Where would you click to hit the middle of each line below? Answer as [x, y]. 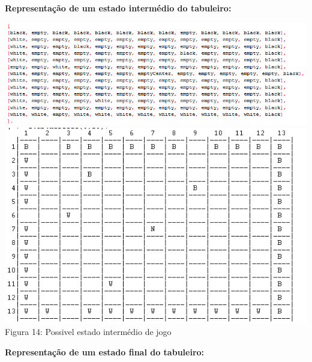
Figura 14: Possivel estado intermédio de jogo [88, 331]
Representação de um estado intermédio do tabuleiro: [118, 8]
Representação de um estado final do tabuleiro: [105, 351]
